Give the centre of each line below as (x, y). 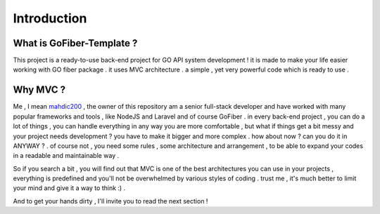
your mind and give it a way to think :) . (69, 188)
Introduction (50, 18)
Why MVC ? (39, 90)
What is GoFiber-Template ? (75, 43)
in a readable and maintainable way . (66, 156)
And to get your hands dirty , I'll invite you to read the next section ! (110, 201)
